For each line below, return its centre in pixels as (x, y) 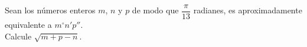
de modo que (155, 10)
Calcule (18, 36)
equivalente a (28, 25)
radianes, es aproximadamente (248, 10)
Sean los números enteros (50, 10)
